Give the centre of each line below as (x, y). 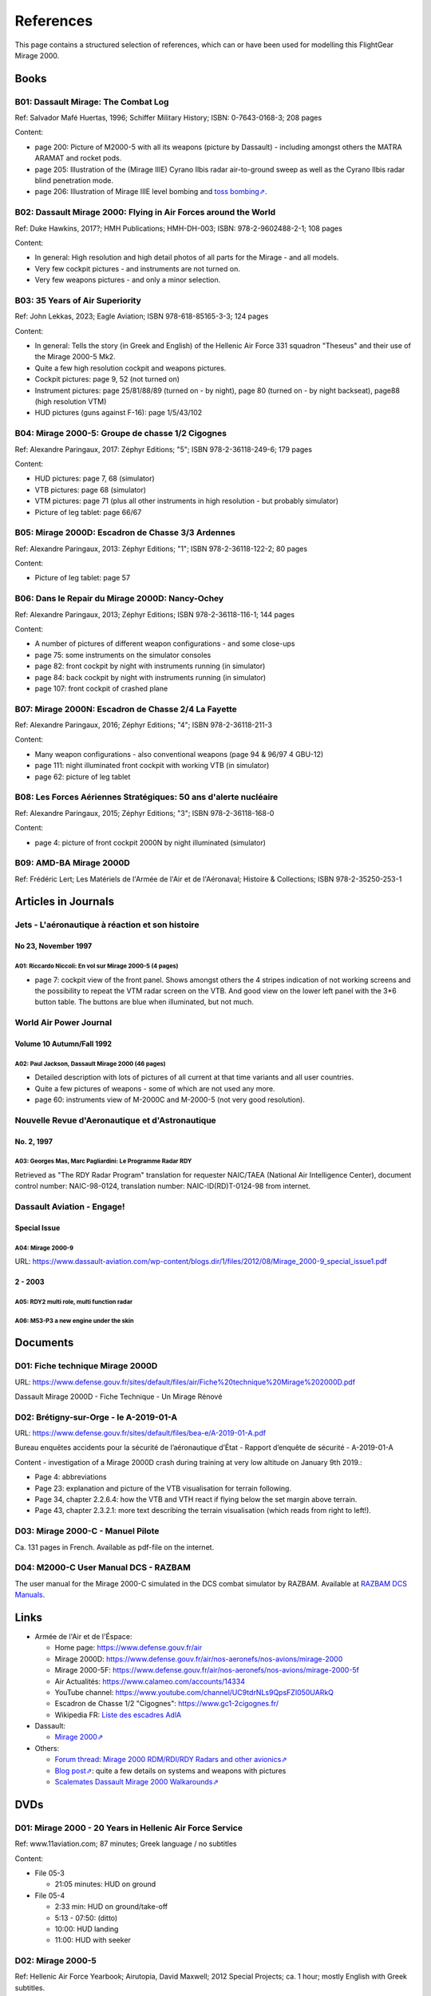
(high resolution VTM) (71, 402)
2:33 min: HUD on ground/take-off (111, 1907)
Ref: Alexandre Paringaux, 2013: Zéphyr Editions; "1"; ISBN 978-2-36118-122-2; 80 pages (161, 549)
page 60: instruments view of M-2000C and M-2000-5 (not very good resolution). (170, 1100)
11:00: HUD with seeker (93, 1940)
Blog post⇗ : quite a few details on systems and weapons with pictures (170, 1770)
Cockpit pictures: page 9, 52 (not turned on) (107, 379)
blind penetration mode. (74, 180)
